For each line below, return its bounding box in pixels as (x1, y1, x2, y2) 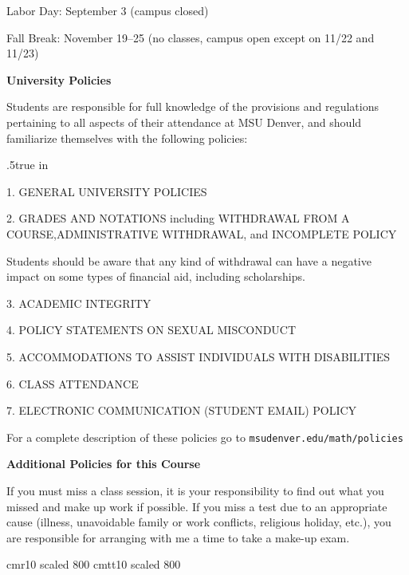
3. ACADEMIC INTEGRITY (6, 294, 151, 311)
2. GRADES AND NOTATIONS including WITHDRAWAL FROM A (6, 210, 350, 226)
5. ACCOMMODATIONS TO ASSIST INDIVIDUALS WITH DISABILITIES (6, 348, 391, 364)
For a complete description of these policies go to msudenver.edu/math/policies (6, 428, 403, 445)
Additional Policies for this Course (6, 455, 201, 472)
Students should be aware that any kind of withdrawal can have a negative (6, 252, 372, 269)
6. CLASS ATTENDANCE (6, 375, 139, 392)
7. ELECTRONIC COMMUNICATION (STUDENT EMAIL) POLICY (6, 402, 357, 419)
